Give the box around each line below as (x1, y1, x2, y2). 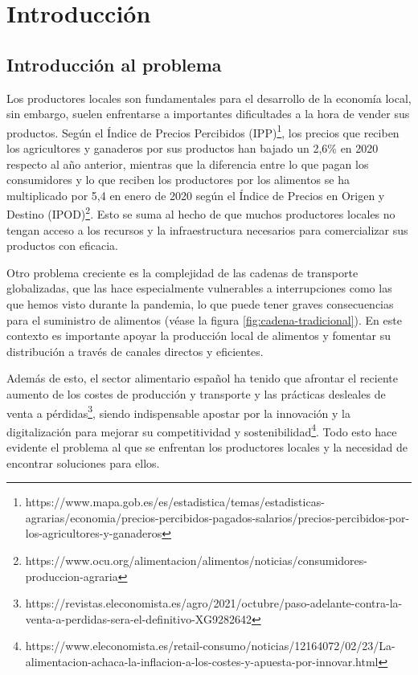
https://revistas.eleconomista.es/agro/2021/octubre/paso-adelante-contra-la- (25, 595, 403, 612)
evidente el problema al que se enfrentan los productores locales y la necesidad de (6, 439, 408, 456)
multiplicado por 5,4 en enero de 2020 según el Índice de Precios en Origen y (6, 186, 385, 203)
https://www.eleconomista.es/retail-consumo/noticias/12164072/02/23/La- (25, 637, 395, 654)
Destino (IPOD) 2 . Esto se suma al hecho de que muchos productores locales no (6, 203, 395, 223)
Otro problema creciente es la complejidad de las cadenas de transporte (6, 264, 359, 280)
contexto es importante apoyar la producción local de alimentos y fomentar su (6, 327, 391, 344)
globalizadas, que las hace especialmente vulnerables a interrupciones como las (6, 280, 392, 297)
